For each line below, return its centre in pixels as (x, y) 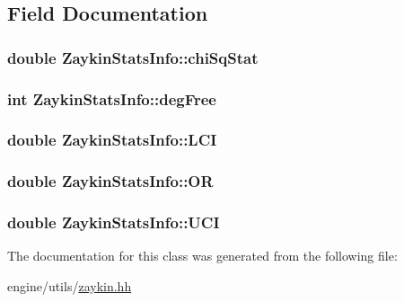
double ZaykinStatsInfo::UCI (114, 222)
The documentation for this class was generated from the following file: (202, 256)
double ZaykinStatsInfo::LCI (112, 140)
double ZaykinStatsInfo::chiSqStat (133, 57)
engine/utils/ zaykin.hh (70, 285)
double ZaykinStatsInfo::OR (110, 181)
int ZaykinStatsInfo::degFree (112, 98)
